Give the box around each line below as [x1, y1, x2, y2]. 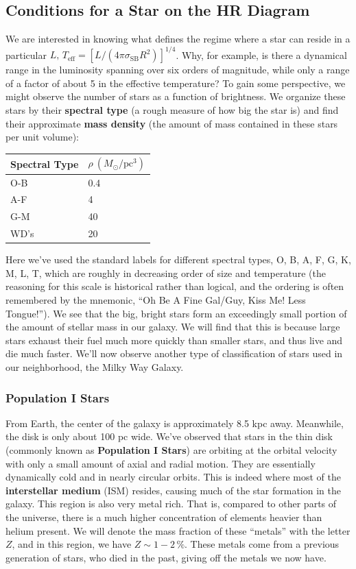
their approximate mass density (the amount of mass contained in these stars [5, 116, 338, 130]
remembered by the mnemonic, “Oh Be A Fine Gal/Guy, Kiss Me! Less [5, 293, 306, 307]
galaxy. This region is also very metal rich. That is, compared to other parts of [5, 496, 337, 511]
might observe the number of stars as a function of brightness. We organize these [5, 89, 346, 104]
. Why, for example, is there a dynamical [176, 47, 347, 62]
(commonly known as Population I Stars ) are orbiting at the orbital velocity [5, 442, 337, 457]
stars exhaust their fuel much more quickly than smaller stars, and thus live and [5, 332, 343, 347]
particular [5, 47, 47, 62]
